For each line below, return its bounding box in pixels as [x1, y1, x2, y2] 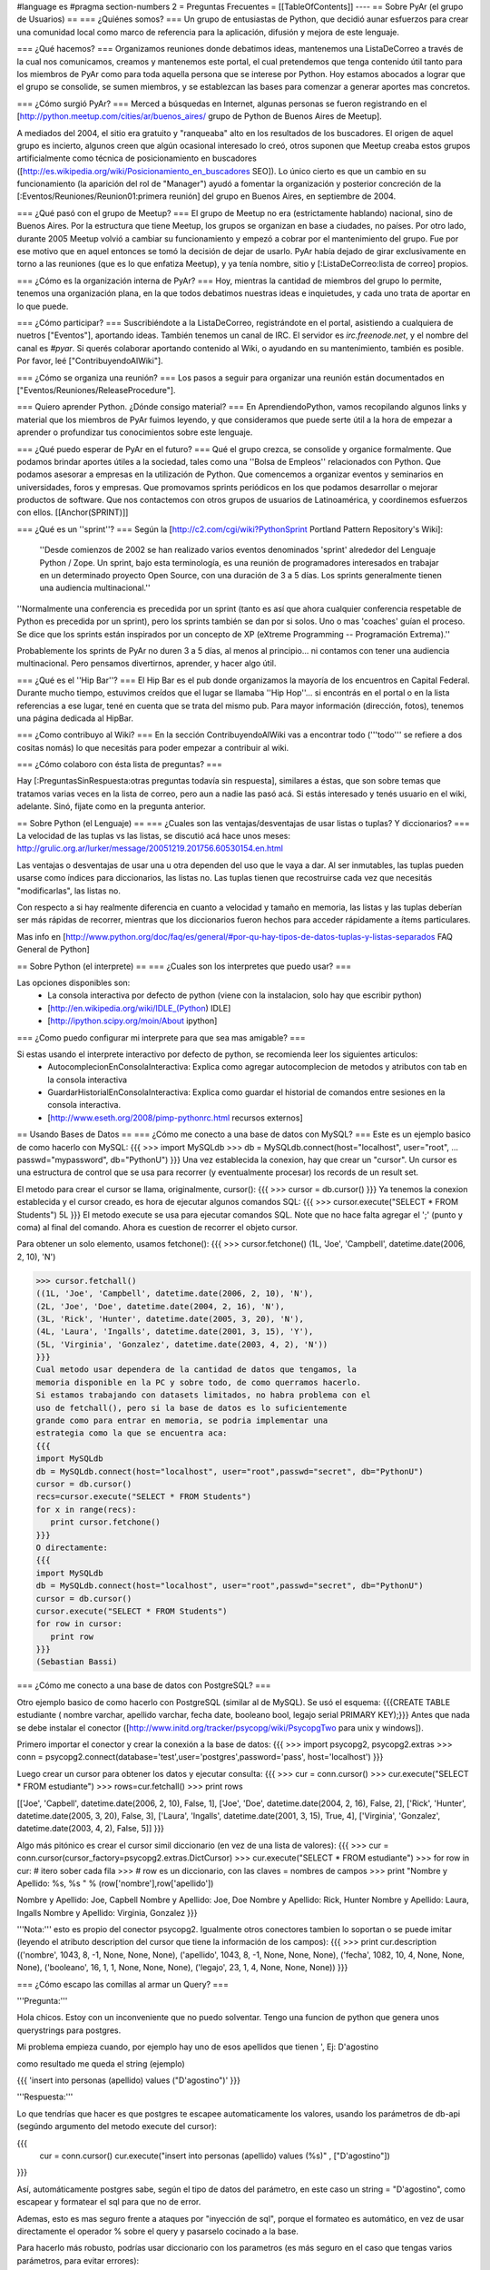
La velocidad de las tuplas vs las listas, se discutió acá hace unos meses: [16, 831, 290, 842]
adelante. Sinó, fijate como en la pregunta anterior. [16, 801, 206, 812]
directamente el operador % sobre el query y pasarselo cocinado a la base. [16, 2226, 299, 2236]
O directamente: [35, 1542, 109, 1553]
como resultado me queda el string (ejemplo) [16, 2058, 185, 2069]
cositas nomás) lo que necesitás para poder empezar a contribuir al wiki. [16, 742, 289, 753]
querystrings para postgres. [16, 2025, 122, 2036]
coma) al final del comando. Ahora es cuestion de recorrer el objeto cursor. [16, 1221, 299, 1232]
